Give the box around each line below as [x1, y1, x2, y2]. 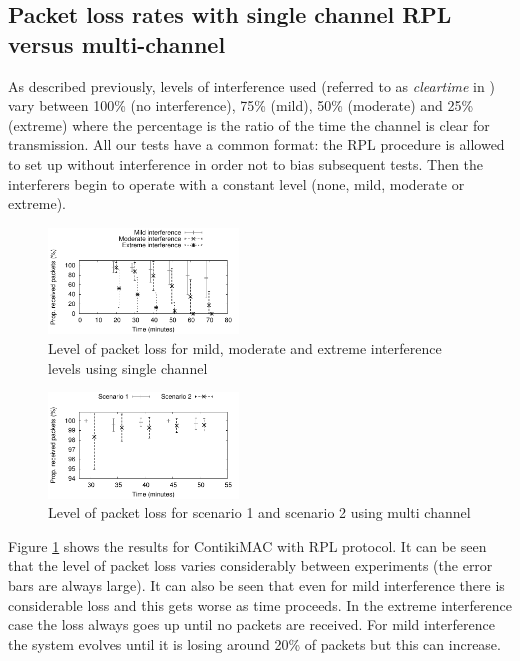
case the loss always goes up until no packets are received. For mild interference [8, 614, 495, 635]
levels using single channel [48, 357, 208, 378]
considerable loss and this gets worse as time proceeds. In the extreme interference [8, 594, 512, 615]
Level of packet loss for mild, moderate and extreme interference [48, 337, 442, 358]
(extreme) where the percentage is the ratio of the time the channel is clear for [8, 114, 490, 135]
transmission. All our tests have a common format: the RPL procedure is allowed [8, 134, 505, 155]
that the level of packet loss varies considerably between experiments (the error [8, 555, 493, 576]
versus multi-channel [8, 28, 226, 59]
